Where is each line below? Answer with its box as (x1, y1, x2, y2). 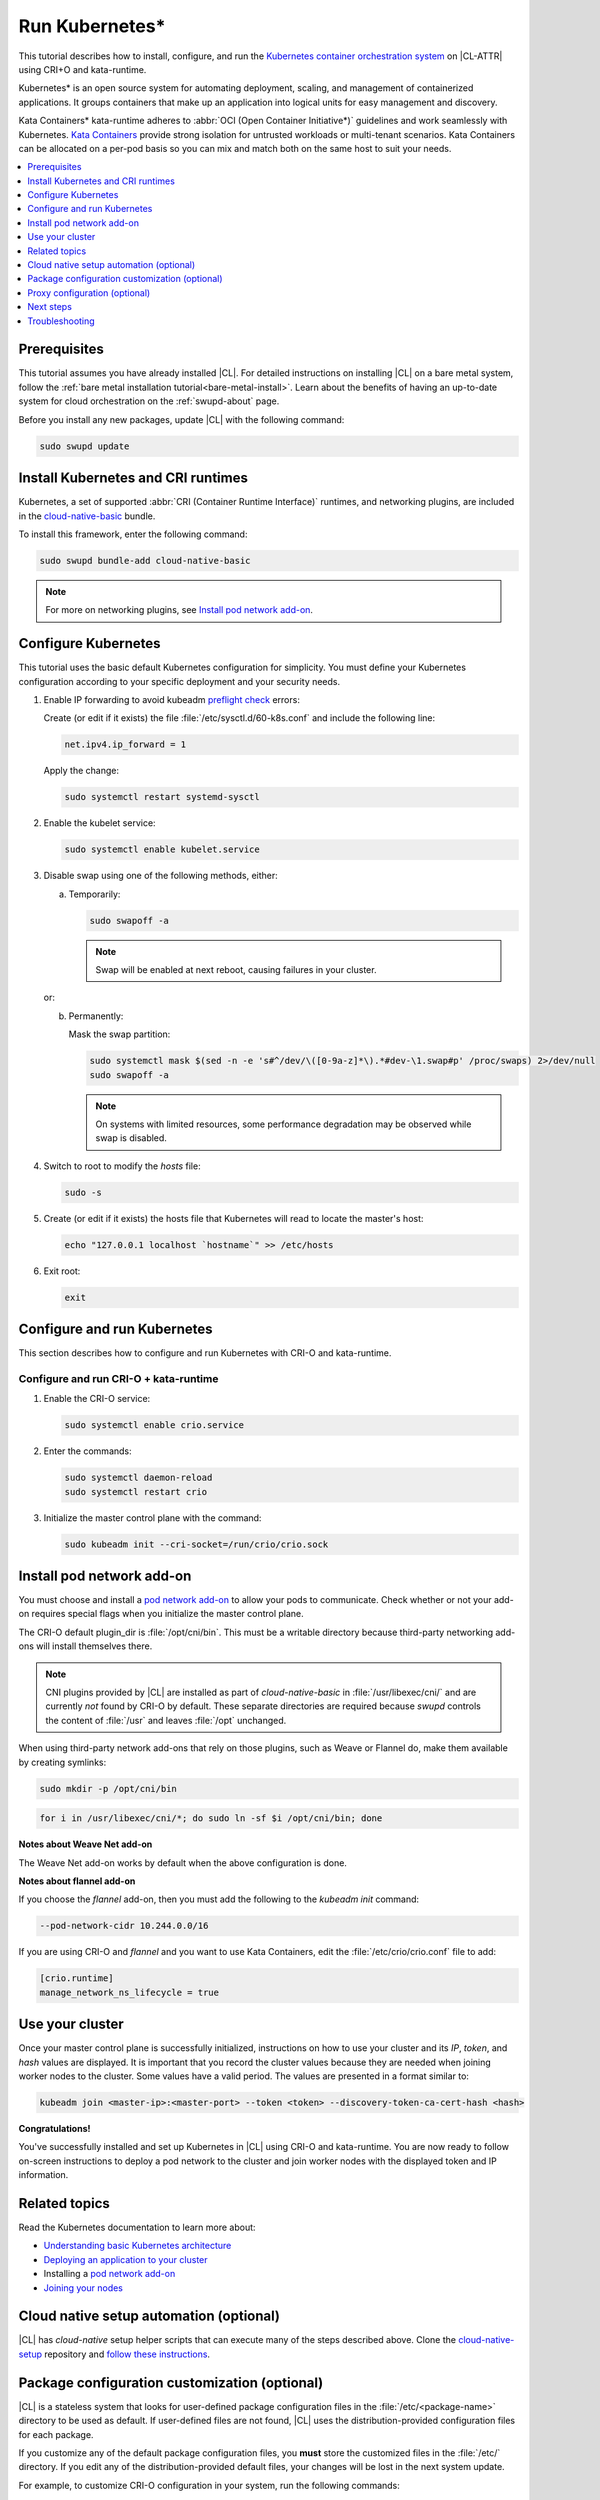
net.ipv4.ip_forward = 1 (64, 739, 187, 750)
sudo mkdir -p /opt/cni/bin (39, 1783, 177, 1794)
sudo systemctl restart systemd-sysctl (64, 791, 260, 803)
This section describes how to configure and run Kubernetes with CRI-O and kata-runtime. (18, 1347, 392, 1359)
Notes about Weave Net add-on (18, 1838, 153, 1850)
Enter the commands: (43, 1445, 132, 1457)
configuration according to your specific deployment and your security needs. (18, 675, 341, 687)
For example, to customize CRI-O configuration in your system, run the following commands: (18, 2479, 400, 2491)
